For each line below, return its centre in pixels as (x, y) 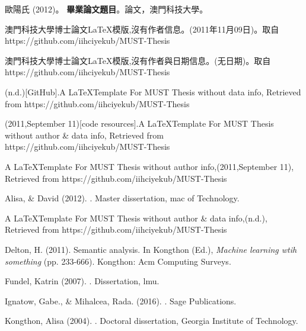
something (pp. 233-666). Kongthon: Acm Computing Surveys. (118, 261)
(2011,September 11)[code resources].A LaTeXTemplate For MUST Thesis (139, 123)
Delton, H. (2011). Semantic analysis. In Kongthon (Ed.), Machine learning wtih (151, 249)
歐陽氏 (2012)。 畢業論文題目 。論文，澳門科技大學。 (106, 9)
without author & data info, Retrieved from (84, 135)
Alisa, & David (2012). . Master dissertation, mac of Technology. (122, 198)
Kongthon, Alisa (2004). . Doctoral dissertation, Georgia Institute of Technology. (152, 321)
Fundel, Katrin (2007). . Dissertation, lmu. (82, 281)
